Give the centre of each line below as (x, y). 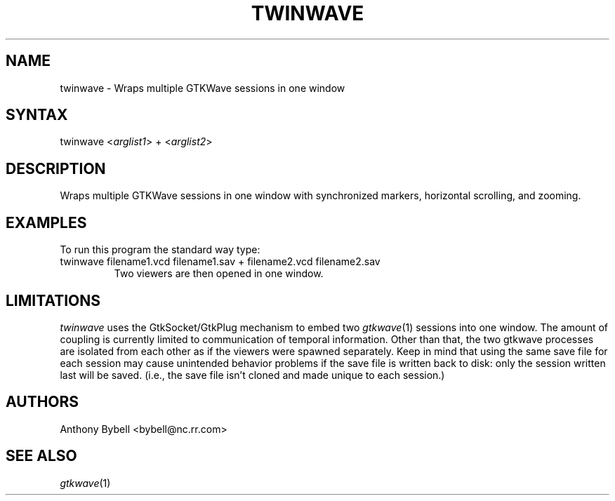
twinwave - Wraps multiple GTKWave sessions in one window (203, 88)
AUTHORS (42, 402)
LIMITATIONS (53, 300)
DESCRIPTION (56, 168)
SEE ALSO (41, 456)
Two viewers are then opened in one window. (219, 274)
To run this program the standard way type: (160, 250)
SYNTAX (37, 115)
